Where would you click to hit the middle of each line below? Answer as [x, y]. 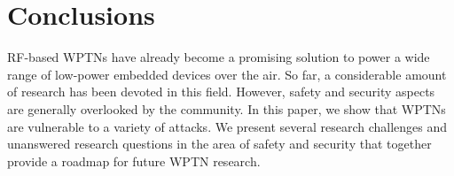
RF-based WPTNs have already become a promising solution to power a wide [219, 57]
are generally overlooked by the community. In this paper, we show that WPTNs [227, 108]
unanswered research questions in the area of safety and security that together [219, 144]
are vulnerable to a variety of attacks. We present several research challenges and [227, 126]
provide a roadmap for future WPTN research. [134, 161]
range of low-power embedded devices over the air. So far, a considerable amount [227, 74]
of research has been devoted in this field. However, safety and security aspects [221, 92]
